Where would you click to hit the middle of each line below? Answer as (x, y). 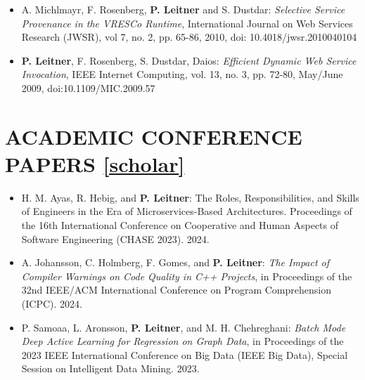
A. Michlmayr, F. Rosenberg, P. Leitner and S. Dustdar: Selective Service (183, 9)
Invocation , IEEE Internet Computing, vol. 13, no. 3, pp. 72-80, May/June (182, 74)
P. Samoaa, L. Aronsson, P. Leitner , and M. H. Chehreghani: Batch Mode (184, 327)
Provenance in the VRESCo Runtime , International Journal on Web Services (187, 23)
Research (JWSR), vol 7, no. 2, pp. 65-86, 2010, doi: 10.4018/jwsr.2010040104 (189, 37)
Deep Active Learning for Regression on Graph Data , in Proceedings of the (182, 341)
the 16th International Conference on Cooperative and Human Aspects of (180, 225)
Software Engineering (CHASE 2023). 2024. (115, 238)
